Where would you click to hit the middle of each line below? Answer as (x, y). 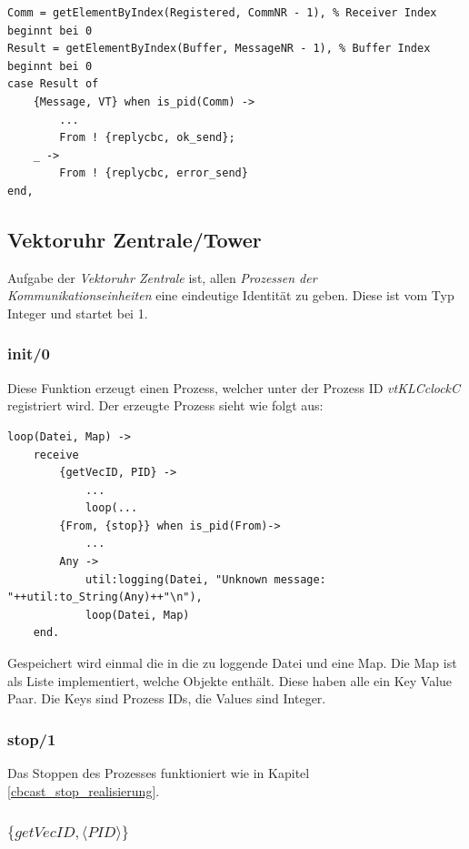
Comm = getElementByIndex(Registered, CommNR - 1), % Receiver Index (222, 13)
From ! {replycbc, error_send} (154, 173)
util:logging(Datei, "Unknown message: (205, 579)
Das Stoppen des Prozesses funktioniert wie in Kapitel (159, 773)
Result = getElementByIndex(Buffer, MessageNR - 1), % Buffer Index (219, 49)
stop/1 (32, 738)
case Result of (53, 84)
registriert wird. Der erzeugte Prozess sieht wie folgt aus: (165, 405)
